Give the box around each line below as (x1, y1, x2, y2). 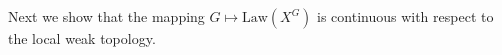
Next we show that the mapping (8, 6, 205, 26)
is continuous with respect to (317, 6, 494, 26)
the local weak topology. (8, 28, 156, 48)
